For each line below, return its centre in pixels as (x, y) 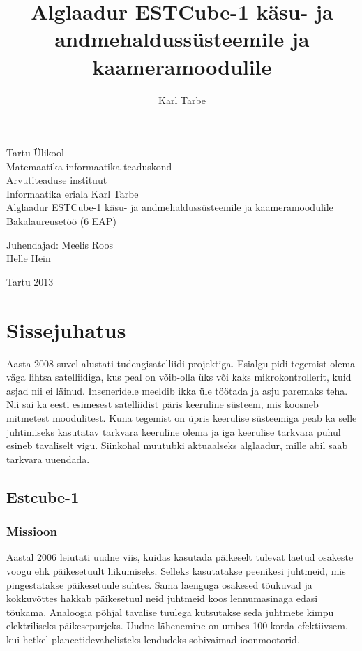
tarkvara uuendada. (48, 459)
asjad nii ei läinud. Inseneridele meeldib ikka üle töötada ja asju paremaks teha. (177, 390)
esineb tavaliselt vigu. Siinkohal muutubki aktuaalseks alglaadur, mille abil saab (177, 445)
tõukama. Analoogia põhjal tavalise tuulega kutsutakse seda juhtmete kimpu (170, 612)
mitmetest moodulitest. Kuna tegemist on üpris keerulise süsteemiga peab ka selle (182, 417)
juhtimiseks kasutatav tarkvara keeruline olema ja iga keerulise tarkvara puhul (174, 431)
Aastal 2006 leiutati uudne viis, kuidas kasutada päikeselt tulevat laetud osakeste (180, 557)
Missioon (32, 531)
